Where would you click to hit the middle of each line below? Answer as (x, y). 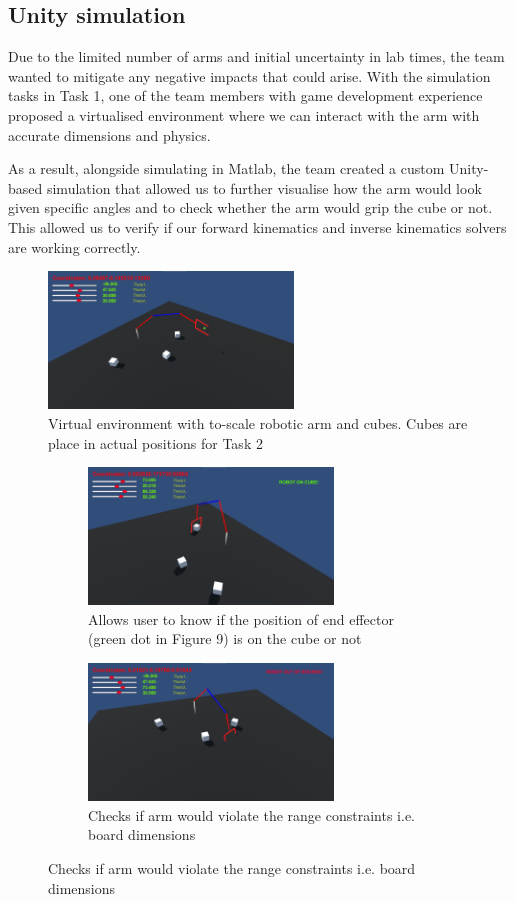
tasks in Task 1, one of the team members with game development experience (245, 95)
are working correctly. (74, 246)
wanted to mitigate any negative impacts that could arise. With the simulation (249, 75)
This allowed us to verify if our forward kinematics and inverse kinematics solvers (257, 226)
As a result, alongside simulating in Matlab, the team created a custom (226, 168)
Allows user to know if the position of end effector (241, 618)
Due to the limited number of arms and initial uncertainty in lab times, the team (256, 56)
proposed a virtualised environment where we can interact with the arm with (244, 114)
